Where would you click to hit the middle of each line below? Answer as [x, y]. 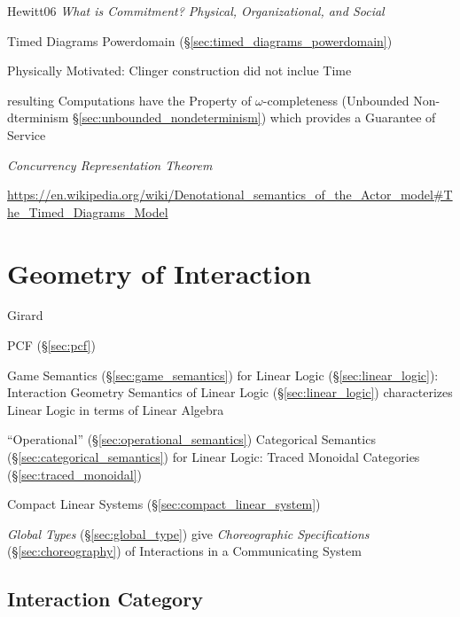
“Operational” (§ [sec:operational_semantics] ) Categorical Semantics [191, 439]
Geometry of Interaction [160, 273]
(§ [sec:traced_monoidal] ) [74, 474]
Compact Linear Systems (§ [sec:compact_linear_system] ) [164, 504]
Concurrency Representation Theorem [110, 164]
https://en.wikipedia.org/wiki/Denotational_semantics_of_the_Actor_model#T [230, 195]
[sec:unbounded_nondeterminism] [170, 117]
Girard [25, 315]
